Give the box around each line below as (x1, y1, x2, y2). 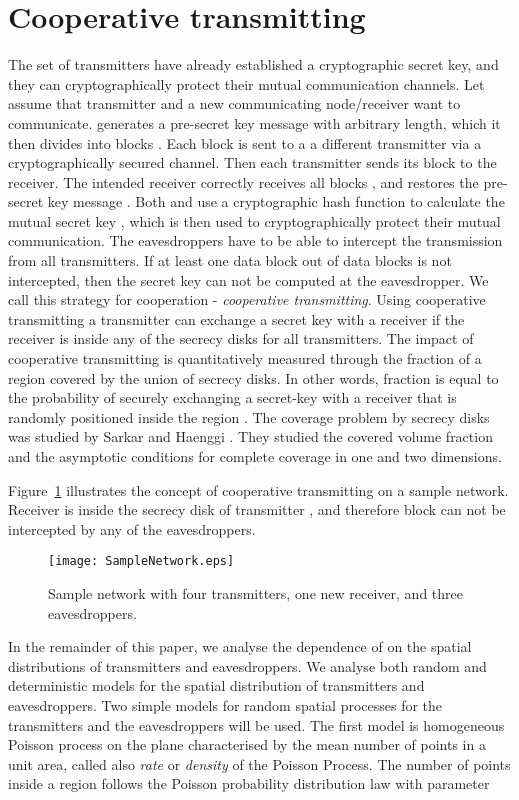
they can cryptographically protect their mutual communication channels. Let (8, 73, 485, 94)
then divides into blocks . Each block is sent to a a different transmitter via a (8, 132, 482, 153)
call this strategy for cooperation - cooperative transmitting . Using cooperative (8, 289, 486, 310)
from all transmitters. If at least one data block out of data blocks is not (8, 250, 452, 271)
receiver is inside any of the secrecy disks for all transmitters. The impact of (8, 328, 474, 349)
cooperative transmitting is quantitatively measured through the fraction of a (8, 348, 482, 369)
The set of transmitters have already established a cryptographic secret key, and (8, 54, 499, 75)
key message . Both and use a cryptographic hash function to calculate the (47, 191, 505, 212)
